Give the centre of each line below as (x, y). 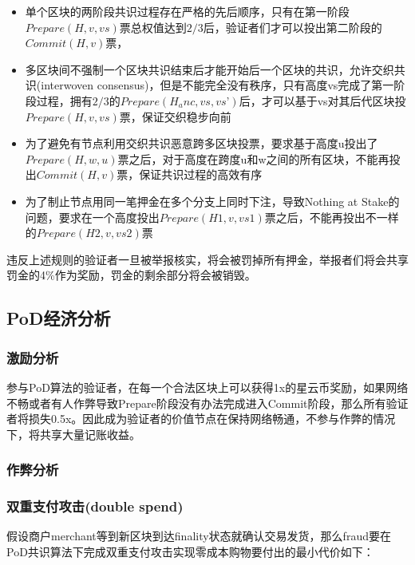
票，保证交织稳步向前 (175, 116)
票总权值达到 (153, 27)
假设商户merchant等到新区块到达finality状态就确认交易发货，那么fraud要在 (199, 536)
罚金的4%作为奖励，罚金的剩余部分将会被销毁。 (131, 275)
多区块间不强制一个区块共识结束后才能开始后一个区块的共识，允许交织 (209, 69)
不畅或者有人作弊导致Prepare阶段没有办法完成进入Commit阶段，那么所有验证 (207, 403)
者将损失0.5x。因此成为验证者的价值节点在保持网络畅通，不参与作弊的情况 (201, 419)
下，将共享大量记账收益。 (73, 434)
